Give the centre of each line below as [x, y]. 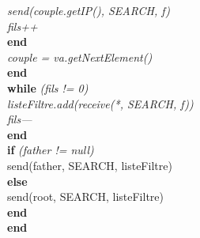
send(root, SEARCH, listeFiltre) [86, 196]
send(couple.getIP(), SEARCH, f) [89, 10]
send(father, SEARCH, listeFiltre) [90, 165]
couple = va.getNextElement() [80, 57]
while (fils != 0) [48, 87]
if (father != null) [51, 150]
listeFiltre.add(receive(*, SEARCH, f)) [100, 103]
